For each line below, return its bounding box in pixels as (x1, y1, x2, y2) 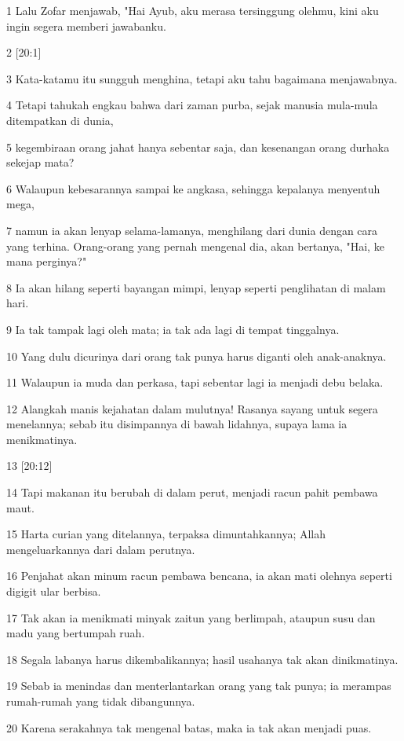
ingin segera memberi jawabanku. (6, 17, 166, 34)
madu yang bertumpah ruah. (6, 625, 145, 641)
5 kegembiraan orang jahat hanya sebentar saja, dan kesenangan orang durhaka (6, 138, 390, 155)
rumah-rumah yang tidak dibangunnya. (6, 693, 195, 709)
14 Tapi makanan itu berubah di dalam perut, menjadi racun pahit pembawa (6, 484, 378, 501)
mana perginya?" (6, 253, 87, 270)
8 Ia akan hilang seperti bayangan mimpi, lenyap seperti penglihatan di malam (6, 279, 386, 295)
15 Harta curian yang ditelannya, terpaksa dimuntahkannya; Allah (6, 526, 326, 542)
